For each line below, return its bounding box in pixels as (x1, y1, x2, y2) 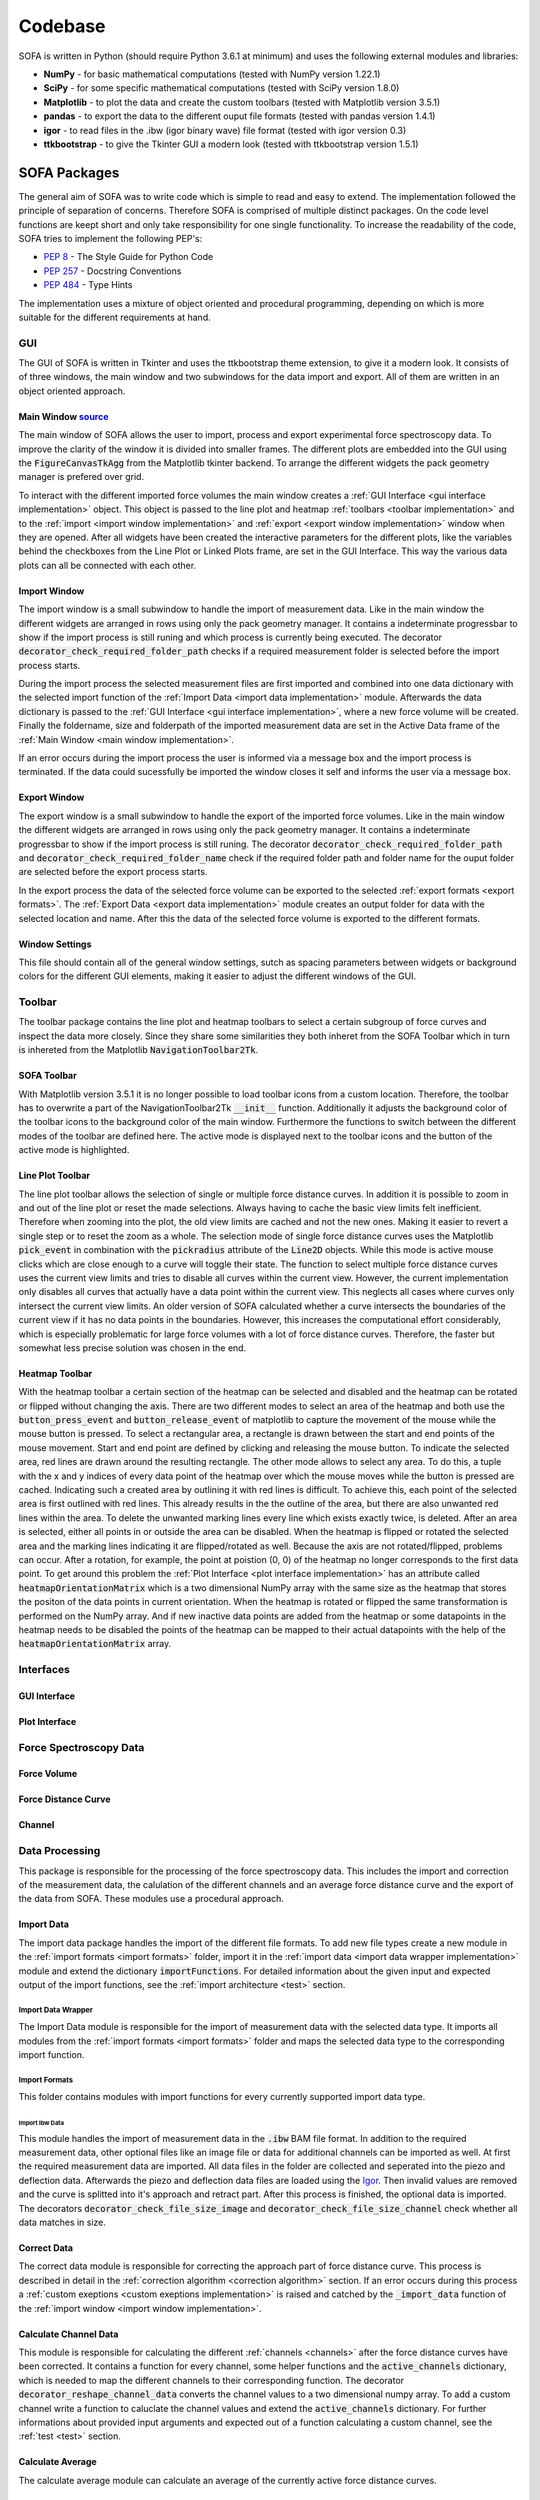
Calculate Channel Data (18, 2328, 119, 2340)
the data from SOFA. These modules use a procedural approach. (18, 1893, 285, 1905)
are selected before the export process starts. (18, 866, 208, 878)
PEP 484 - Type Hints (43, 279, 133, 291)
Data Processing (18, 1844, 101, 1858)
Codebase (18, 15, 106, 37)
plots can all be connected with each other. (18, 559, 197, 571)
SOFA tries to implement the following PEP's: (18, 232, 203, 244)
